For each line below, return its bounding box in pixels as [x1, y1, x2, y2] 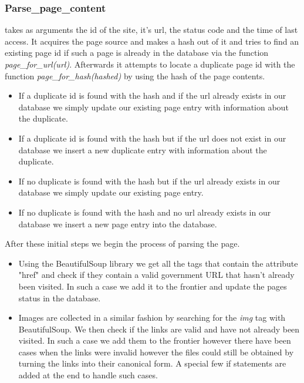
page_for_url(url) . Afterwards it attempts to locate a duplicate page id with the [5, 58, 295, 70]
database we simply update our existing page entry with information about [18, 100, 289, 113]
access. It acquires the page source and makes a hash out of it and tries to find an [5, 35, 299, 47]
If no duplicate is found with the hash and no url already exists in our [18, 206, 271, 218]
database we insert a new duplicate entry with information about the [18, 143, 267, 156]
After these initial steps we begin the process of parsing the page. [5, 237, 240, 250]
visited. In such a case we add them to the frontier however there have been [18, 334, 291, 347]
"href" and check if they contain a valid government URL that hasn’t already [18, 268, 295, 281]
